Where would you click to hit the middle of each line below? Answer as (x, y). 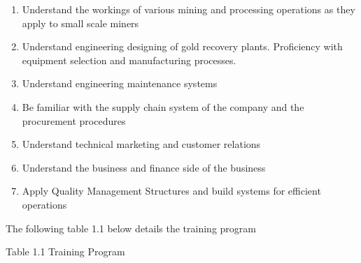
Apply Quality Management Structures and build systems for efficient (171, 191)
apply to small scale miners (80, 23)
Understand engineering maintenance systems (120, 83)
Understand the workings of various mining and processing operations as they (189, 9)
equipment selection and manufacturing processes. (129, 60)
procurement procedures (74, 120)
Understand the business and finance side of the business (144, 167)
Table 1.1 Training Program (65, 251)
